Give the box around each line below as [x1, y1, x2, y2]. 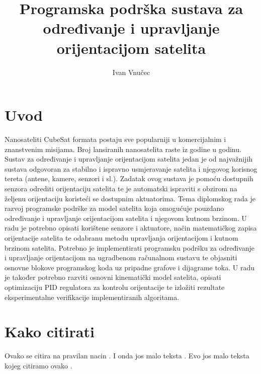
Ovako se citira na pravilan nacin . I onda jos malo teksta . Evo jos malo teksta [5, 350, 249, 361]
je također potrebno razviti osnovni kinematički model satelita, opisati [5, 272, 221, 282]
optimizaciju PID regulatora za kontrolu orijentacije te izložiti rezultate [5, 281, 225, 292]
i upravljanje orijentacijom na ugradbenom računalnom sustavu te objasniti [5, 252, 237, 263]
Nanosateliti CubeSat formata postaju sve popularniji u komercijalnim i [5, 134, 226, 144]
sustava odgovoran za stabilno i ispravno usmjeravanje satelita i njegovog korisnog [5, 163, 257, 174]
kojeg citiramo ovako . [5, 360, 72, 370]
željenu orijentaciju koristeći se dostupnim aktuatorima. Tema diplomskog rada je [5, 193, 256, 203]
